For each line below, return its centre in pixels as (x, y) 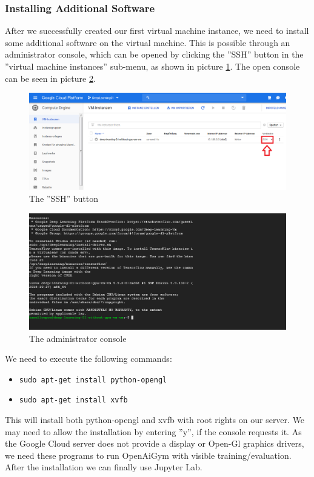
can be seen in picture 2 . (50, 78)
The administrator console (78, 338)
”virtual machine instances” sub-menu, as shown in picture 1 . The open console (152, 66)
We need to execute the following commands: (89, 359)
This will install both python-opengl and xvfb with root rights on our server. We (155, 420)
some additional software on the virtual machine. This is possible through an (148, 42)
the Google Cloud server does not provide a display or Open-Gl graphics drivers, (155, 443)
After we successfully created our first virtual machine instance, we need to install (157, 31)
